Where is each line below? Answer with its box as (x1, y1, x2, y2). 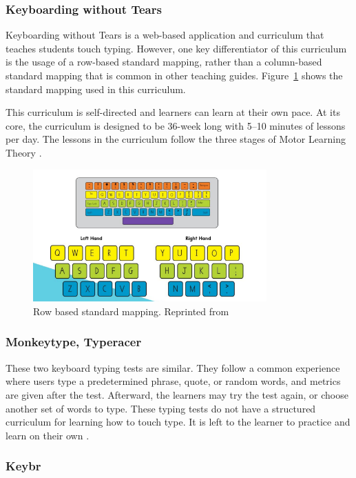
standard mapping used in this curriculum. (6, 81, 186, 96)
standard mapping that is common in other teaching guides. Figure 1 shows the (6, 68, 343, 82)
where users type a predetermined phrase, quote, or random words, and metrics (6, 374, 341, 388)
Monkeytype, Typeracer (6, 333, 142, 350)
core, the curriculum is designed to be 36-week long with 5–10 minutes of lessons (6, 118, 346, 132)
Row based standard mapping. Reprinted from (33, 303, 229, 318)
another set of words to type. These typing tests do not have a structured (6, 401, 316, 415)
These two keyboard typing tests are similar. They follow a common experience (6, 360, 340, 375)
